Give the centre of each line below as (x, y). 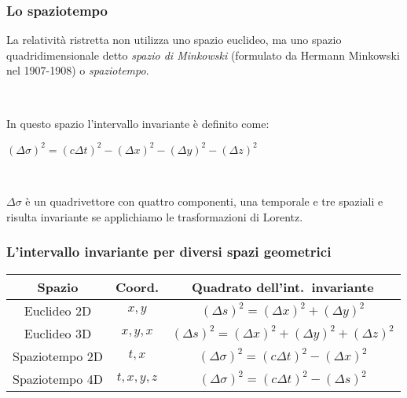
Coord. (137, 287)
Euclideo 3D (58, 333)
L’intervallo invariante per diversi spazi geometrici (169, 252)
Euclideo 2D (58, 310)
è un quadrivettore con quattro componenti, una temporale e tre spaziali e (204, 201)
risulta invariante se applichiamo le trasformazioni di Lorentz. (155, 216)
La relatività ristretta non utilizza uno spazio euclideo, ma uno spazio (174, 40)
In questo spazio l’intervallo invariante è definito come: (138, 123)
